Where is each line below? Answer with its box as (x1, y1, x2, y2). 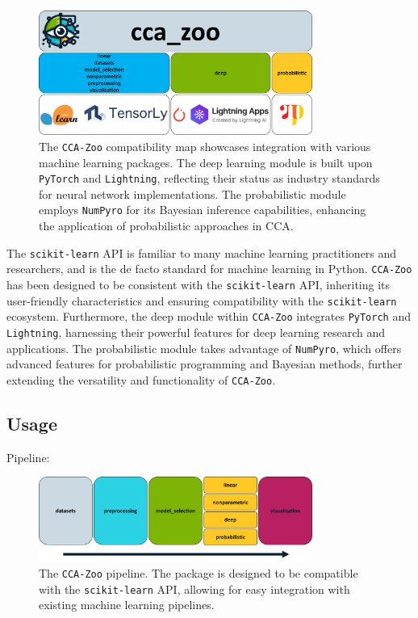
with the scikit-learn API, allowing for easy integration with (39, 580, 350, 597)
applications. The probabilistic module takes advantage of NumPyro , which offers (6, 339, 402, 356)
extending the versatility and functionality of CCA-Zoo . (6, 371, 276, 388)
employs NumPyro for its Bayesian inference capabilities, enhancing (39, 201, 366, 218)
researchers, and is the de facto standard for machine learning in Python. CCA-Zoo (6, 260, 412, 277)
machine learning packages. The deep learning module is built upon (39, 153, 373, 170)
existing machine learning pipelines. (39, 596, 215, 613)
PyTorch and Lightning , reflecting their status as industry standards (39, 170, 380, 187)
